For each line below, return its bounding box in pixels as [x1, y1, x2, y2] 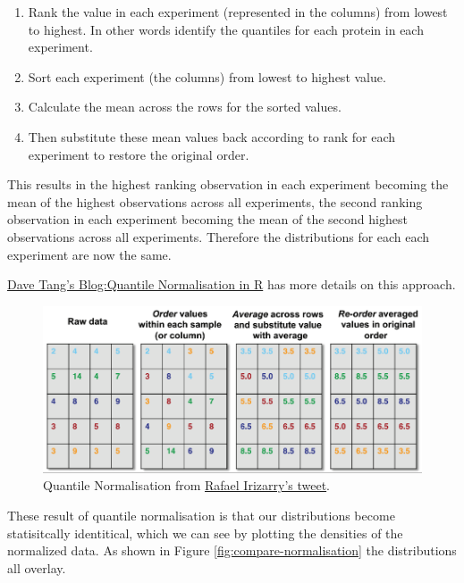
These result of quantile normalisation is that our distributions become [7, 505, 395, 524]
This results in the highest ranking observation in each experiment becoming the [7, 175, 449, 194]
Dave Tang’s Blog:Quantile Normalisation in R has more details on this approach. [7, 275, 456, 294]
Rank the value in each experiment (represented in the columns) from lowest [28, 3, 448, 21]
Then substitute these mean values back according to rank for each [28, 127, 396, 146]
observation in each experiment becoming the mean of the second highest [7, 210, 408, 229]
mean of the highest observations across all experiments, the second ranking [7, 192, 423, 211]
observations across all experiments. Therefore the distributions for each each [7, 227, 430, 246]
